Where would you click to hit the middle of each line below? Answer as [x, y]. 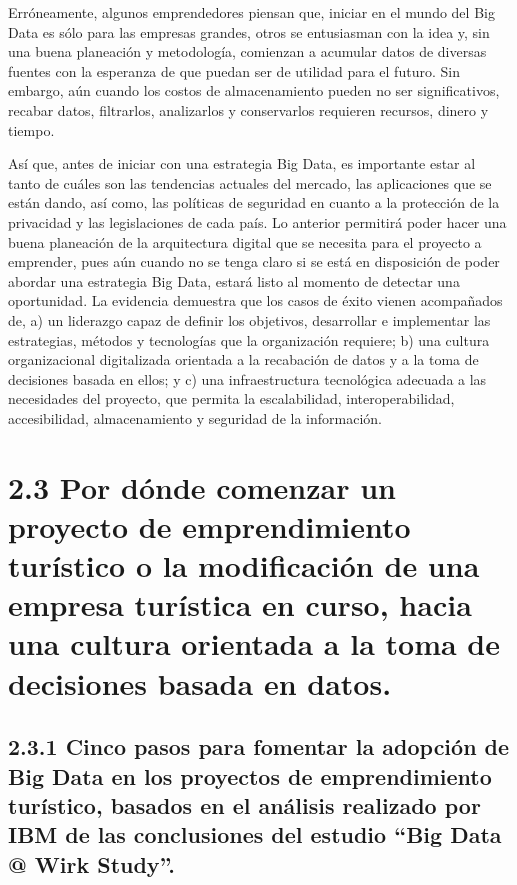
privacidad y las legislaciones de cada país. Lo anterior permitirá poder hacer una [257, 221]
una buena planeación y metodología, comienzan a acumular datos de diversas [247, 51]
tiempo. [31, 129]
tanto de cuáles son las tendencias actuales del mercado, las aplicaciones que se [250, 182]
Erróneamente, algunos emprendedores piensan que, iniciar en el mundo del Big [251, 12]
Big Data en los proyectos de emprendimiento [250, 775]
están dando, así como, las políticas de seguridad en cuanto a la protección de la [254, 202]
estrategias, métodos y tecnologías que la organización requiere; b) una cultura [249, 339]
